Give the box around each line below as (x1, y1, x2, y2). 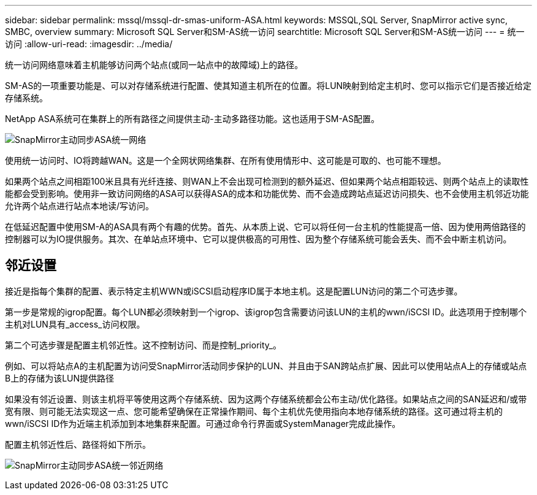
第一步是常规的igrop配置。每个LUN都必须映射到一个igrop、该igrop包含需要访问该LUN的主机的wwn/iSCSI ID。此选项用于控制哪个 (5, 306, 527, 317)
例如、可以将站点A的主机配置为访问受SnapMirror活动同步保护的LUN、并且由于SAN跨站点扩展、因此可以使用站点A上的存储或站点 (5, 360, 527, 371)
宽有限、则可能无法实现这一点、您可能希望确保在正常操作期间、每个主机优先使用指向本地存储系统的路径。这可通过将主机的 (5, 405, 503, 416)
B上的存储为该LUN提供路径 (5, 372, 115, 383)
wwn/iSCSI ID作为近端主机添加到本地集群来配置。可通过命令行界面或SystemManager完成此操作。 (5, 418, 401, 429)
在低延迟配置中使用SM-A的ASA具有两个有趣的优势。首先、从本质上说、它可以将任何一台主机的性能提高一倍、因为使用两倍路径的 (5, 221, 526, 232)
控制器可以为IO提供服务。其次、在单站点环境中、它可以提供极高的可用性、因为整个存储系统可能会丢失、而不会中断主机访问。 (5, 234, 512, 244)
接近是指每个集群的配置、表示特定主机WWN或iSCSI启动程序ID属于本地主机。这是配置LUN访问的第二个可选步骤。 (5, 285, 463, 296)
